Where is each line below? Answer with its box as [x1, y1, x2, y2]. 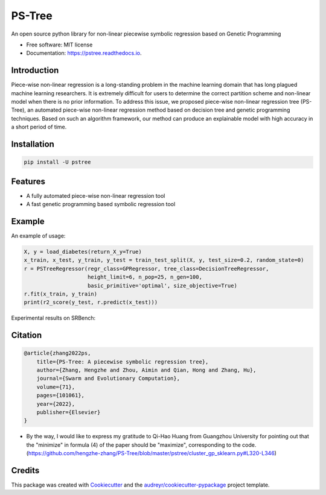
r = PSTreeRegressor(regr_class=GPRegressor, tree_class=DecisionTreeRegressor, [24, 265, 269, 272]
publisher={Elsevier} [36, 409, 101, 416]
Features [11, 176, 45, 186]
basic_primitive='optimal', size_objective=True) [88, 282, 238, 289]
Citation [11, 330, 42, 341]
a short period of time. [11, 124, 67, 131]
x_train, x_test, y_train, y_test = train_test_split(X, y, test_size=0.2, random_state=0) [24, 257, 304, 263]
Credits [11, 465, 40, 476]
